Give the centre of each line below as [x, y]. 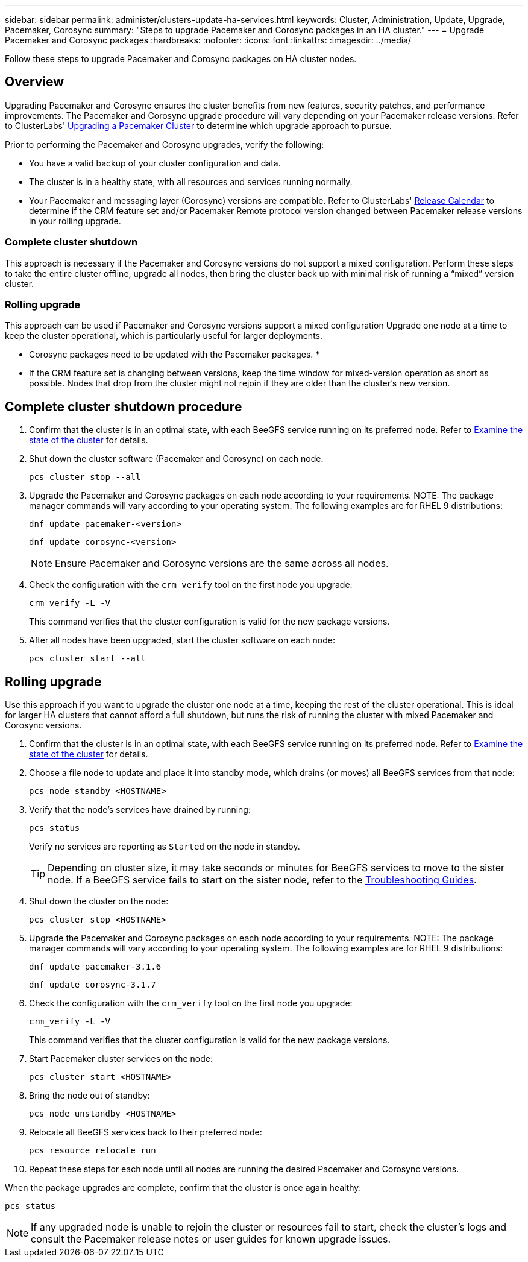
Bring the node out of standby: [90, 1096]
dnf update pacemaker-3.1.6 [95, 967]
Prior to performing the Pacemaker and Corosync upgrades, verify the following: [165, 144]
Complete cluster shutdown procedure [124, 406]
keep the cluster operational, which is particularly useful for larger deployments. [164, 336]
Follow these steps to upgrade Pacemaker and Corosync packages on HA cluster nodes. [181, 59]
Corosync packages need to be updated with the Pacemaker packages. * [174, 355]
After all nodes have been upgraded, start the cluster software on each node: [182, 640]
